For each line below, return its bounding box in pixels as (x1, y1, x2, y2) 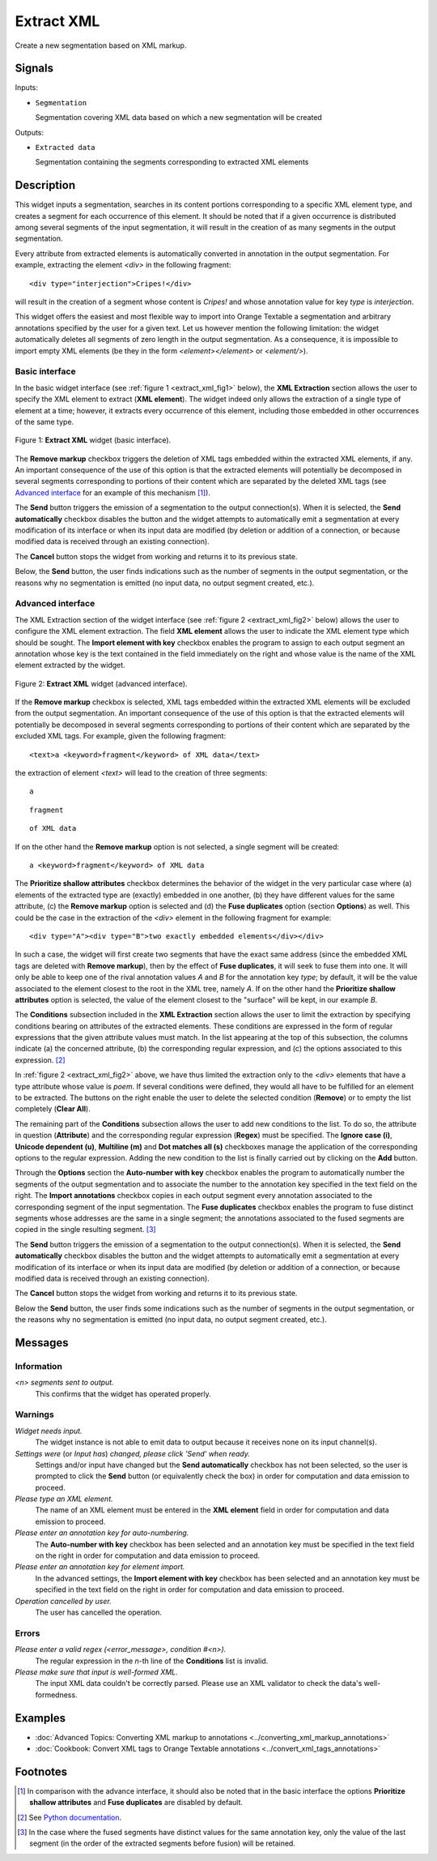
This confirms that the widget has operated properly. (35, 1388, 212, 1398)
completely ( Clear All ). (15, 1104, 91, 1114)
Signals (15, 62, 54, 75)
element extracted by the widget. (15, 661, 125, 670)
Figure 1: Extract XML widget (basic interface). (15, 435, 172, 445)
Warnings (15, 1409, 54, 1420)
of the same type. (15, 417, 74, 426)
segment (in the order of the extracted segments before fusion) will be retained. (29, 1838, 295, 1848)
